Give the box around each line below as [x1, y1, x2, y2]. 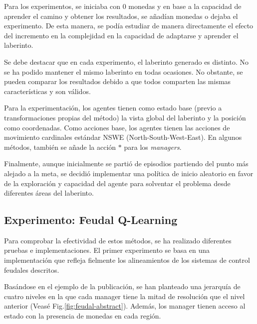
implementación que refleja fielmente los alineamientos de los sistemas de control [4, 255, 250, 265]
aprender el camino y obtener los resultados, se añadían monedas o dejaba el [4, 10, 238, 21]
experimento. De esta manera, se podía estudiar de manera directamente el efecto [4, 20, 254, 31]
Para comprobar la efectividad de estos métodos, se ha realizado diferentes [4, 235, 232, 245]
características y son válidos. [4, 86, 91, 96]
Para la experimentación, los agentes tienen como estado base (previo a [4, 103, 222, 113]
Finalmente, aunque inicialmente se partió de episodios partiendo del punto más [4, 158, 249, 169]
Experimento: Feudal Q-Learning [4, 212, 178, 227]
